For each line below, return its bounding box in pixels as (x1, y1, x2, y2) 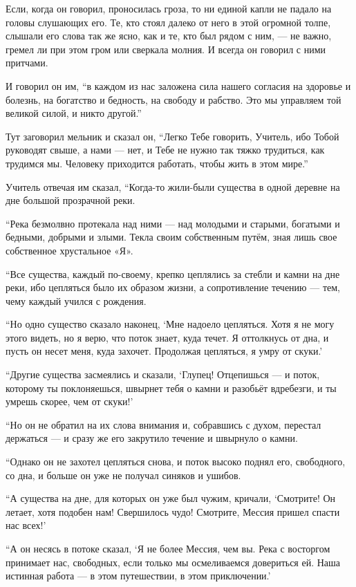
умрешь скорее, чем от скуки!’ (6, 394, 133, 409)
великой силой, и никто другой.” (6, 106, 142, 120)
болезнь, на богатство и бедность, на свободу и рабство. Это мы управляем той (6, 92, 341, 106)
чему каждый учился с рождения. (6, 293, 147, 308)
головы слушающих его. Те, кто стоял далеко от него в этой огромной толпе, (6, 15, 331, 29)
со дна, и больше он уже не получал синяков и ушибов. (6, 467, 241, 482)
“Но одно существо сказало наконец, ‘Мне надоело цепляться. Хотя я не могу (6, 317, 335, 331)
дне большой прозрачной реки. (6, 193, 135, 207)
